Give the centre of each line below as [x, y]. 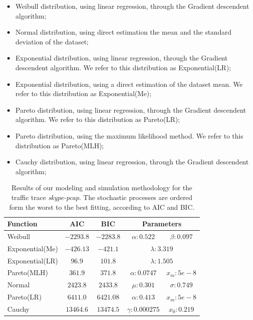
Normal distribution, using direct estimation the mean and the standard [123, 32]
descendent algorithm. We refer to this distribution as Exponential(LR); [123, 67]
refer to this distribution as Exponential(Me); [83, 93]
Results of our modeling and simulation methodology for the [102, 188]
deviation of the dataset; [52, 41]
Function [22, 224]
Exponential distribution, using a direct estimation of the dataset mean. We [129, 84]
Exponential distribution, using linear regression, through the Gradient [121, 58]
